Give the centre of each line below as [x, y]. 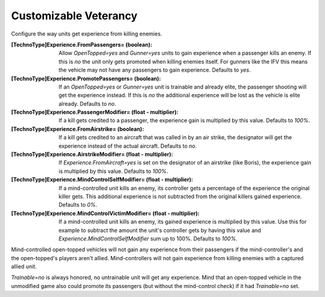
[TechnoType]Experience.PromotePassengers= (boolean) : [86, 78]
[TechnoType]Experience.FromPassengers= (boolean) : [82, 45]
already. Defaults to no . [88, 104]
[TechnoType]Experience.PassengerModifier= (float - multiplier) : [95, 112]
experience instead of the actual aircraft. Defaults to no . [128, 146]
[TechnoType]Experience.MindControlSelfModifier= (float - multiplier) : [102, 180]
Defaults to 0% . [78, 205]
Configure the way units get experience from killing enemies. [87, 34]
